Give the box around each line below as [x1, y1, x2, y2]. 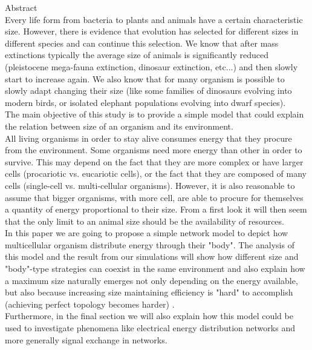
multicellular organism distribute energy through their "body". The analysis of [5, 238, 294, 251]
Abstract [5, 1, 37, 13]
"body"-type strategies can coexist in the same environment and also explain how [5, 262, 305, 275]
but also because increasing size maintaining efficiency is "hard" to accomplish [5, 286, 293, 299]
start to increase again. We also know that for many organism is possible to [5, 72, 285, 85]
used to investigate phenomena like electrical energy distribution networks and [5, 322, 295, 334]
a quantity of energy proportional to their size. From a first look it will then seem [5, 203, 307, 216]
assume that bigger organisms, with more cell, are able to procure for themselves [5, 191, 304, 203]
